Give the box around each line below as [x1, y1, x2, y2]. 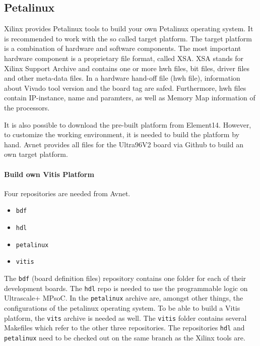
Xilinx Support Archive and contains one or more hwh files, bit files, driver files [4, 63, 250, 73]
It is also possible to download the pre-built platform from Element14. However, [4, 119, 251, 130]
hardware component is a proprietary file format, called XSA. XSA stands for [4, 52, 243, 63]
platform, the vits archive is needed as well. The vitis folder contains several [4, 312, 247, 323]
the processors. [4, 102, 50, 112]
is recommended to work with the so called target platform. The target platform [4, 33, 252, 43]
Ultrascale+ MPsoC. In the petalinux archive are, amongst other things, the [4, 293, 243, 303]
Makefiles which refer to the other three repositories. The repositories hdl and [4, 322, 245, 333]
